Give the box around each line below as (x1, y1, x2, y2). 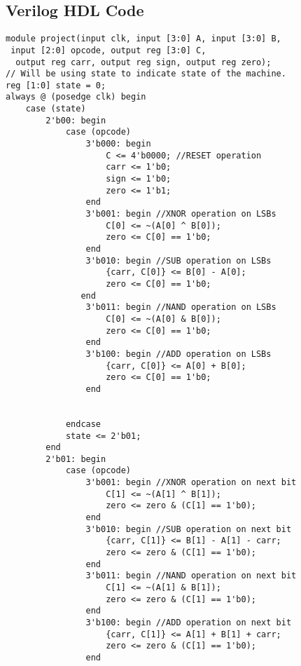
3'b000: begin (85, 139, 151, 149)
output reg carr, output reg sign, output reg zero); (15, 57, 272, 67)
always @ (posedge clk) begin (6, 92, 146, 102)
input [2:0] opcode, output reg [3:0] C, (10, 45, 206, 55)
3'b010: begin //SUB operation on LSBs (85, 255, 272, 266)
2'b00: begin (45, 115, 106, 125)
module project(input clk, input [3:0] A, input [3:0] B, (6, 34, 281, 44)
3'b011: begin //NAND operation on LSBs (85, 302, 276, 313)
